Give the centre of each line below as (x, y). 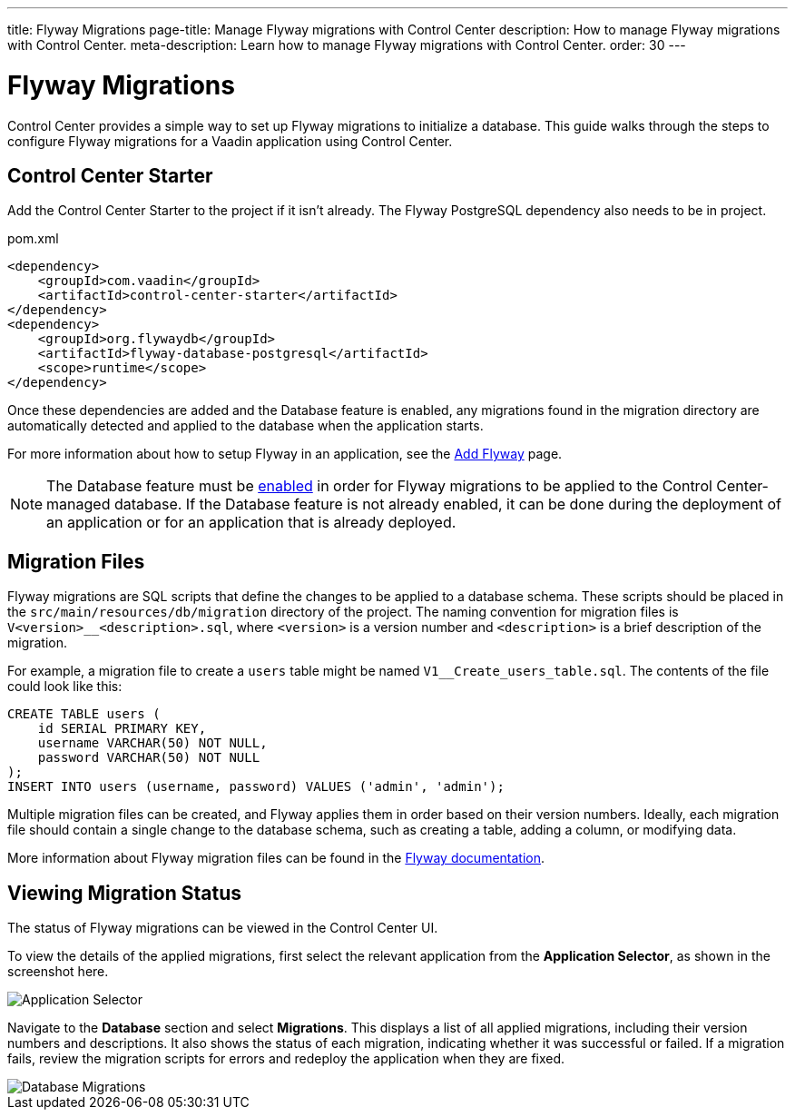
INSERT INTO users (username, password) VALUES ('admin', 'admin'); (256, 787)
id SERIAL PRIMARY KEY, (122, 729)
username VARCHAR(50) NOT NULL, (152, 743)
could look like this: (65, 687)
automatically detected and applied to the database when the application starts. (245, 426)
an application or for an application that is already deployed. (251, 523)
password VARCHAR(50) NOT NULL (149, 758)
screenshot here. (58, 972)
